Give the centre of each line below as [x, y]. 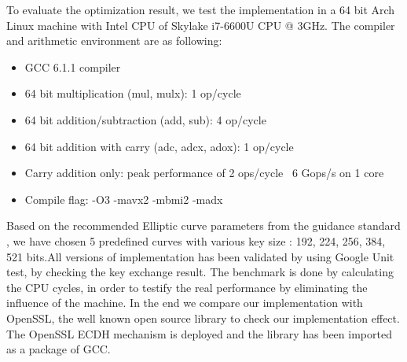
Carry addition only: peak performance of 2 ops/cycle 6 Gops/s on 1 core [204, 173]
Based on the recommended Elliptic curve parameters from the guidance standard [203, 225]
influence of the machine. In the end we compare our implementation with [185, 303]
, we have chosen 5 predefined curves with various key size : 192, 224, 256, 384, [196, 240]
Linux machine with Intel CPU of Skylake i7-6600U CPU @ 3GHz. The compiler [201, 25]
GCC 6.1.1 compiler [73, 66]
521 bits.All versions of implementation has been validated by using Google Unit [200, 256]
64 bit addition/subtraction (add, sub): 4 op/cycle [145, 119]
